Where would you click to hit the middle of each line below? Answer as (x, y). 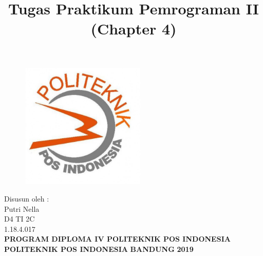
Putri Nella (22, 208)
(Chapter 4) (134, 29)
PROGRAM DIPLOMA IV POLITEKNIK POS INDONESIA (117, 239)
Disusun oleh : (27, 198)
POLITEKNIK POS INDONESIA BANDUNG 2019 (99, 249)
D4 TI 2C (20, 219)
